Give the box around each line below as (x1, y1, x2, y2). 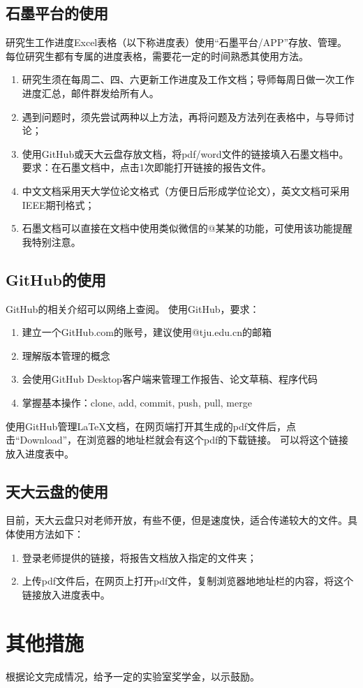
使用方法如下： (15, 527, 84, 541)
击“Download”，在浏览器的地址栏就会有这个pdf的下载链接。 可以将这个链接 (6, 432, 348, 447)
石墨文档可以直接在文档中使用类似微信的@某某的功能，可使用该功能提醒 (22, 221, 353, 235)
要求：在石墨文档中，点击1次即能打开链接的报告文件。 (22, 160, 272, 175)
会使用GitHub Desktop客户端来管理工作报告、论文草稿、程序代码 (22, 372, 318, 386)
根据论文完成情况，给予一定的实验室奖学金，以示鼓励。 (6, 668, 260, 683)
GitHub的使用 (6, 268, 106, 290)
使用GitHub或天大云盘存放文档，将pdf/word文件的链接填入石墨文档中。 (22, 146, 349, 161)
